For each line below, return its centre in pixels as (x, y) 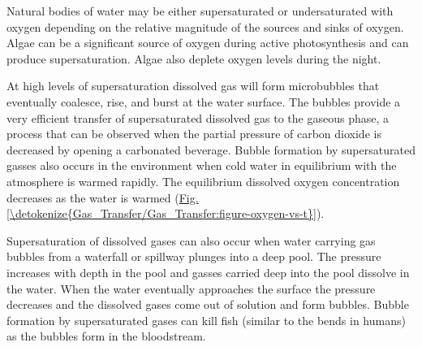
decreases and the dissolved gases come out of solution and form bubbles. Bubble (208, 304)
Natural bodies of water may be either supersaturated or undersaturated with (200, 11)
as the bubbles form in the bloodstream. (106, 336)
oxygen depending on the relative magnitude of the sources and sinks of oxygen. (205, 26)
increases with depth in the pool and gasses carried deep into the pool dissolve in (208, 272)
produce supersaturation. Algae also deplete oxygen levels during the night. (194, 58)
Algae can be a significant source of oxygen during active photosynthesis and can (208, 43)
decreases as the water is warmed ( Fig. (103, 197)
